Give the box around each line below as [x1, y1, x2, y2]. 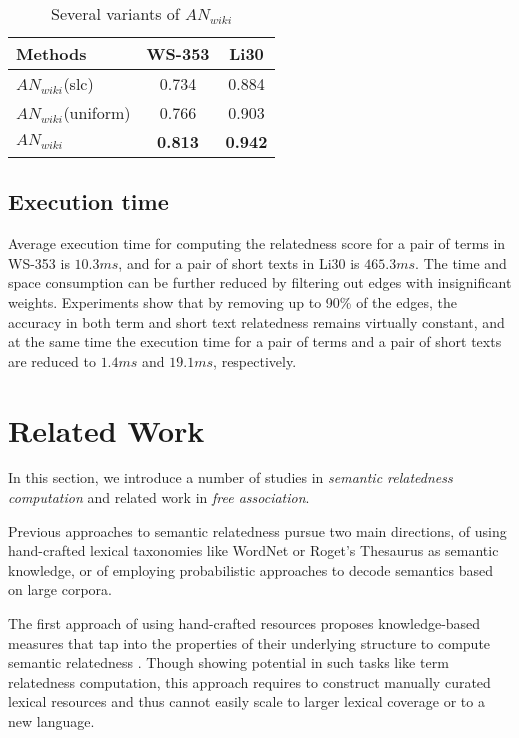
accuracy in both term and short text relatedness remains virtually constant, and [8, 311, 505, 332]
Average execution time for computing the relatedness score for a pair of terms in [8, 233, 506, 254]
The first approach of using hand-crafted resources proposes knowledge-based [8, 613, 481, 634]
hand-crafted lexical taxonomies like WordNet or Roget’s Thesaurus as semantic [8, 540, 499, 561]
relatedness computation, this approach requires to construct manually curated [8, 671, 491, 692]
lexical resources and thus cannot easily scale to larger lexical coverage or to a [8, 691, 485, 712]
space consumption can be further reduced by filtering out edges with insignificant [8, 272, 512, 293]
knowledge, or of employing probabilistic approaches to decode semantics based [8, 559, 494, 580]
